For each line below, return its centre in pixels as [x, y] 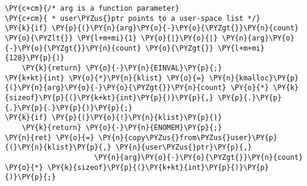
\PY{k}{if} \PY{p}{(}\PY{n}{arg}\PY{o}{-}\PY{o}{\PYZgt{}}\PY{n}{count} [152, 28]
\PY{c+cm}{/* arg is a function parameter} [92, 8]
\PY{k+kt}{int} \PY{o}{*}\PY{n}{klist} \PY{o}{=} [105, 78]
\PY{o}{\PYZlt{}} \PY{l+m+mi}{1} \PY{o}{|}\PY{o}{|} [111, 38]
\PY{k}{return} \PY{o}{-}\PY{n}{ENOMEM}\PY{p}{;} [122, 127]
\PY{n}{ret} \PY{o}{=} [50, 137]
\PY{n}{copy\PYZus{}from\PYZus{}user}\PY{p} [188, 137]
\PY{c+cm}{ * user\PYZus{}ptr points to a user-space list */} [133, 18]
